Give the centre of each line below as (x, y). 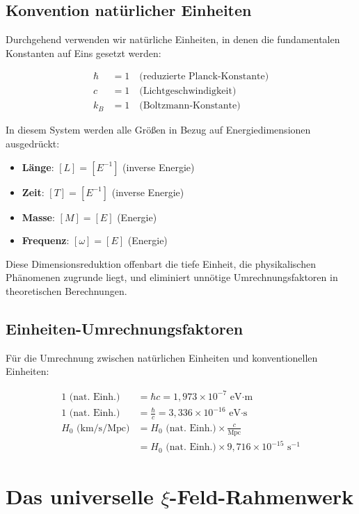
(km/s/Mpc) (103, 428)
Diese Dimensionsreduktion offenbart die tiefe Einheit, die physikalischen (161, 263)
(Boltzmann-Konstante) (190, 106)
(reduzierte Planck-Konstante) (204, 77)
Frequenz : (46, 240)
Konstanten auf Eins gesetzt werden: (83, 53)
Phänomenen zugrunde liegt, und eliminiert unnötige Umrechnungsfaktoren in (172, 277)
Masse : (38, 217)
